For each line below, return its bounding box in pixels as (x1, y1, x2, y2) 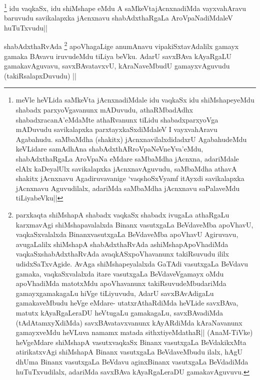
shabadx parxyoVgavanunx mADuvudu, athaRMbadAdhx (15, 104, 193, 115)
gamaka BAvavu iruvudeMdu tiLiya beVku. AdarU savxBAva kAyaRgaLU (4, 50, 231, 61)
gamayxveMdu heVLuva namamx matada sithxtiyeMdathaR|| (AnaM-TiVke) (15, 327, 253, 337)
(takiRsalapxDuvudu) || (4, 70, 76, 80)
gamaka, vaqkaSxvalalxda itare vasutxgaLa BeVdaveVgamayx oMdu (15, 268, 224, 278)
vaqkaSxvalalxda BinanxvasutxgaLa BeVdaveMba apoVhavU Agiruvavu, (15, 229, 238, 239)
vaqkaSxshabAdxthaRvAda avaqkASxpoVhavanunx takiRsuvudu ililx (15, 248, 229, 259)
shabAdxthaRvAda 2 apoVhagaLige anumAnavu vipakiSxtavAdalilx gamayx (4, 39, 239, 51)
